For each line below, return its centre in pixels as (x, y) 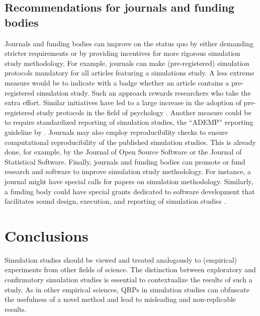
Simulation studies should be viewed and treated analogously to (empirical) (121, 259)
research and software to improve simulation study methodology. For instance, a (128, 171)
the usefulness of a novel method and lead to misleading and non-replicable (120, 299)
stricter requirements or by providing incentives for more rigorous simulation (122, 53)
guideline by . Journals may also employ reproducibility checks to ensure (116, 132)
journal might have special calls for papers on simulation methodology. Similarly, (129, 181)
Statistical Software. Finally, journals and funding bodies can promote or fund (125, 161)
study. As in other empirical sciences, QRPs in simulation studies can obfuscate (127, 289)
